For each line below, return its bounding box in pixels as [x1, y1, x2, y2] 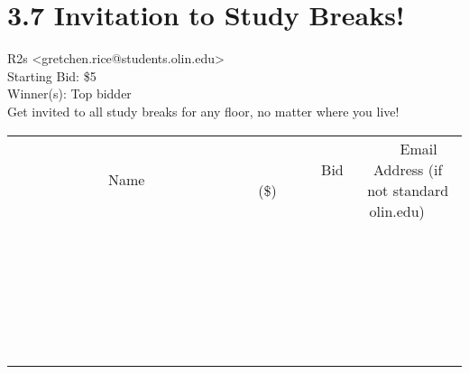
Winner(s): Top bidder [7, 84, 132, 103]
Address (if [373, 158, 443, 180]
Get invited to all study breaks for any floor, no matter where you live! [7, 101, 400, 120]
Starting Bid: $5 [7, 66, 97, 85]
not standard [367, 179, 449, 201]
